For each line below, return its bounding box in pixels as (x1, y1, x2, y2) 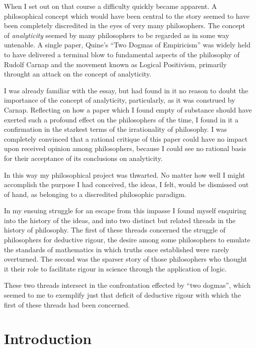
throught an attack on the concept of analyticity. (4, 69, 151, 79)
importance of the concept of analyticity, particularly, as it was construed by (4, 95, 235, 105)
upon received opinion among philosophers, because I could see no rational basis (4, 143, 246, 154)
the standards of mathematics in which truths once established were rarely (4, 244, 229, 254)
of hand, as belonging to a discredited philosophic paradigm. (4, 189, 186, 199)
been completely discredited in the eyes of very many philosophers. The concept (4, 20, 245, 31)
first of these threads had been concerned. (4, 299, 130, 309)
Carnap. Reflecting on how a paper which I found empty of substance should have (4, 104, 252, 115)
